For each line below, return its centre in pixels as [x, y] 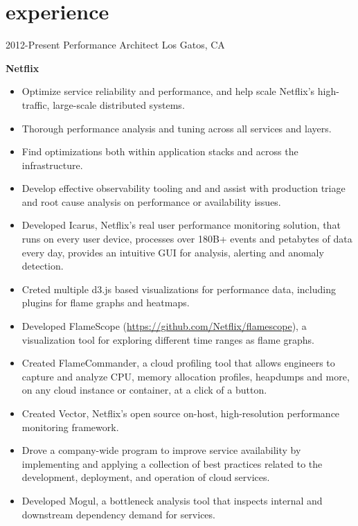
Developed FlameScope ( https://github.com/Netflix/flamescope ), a [164, 326]
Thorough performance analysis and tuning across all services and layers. [177, 128]
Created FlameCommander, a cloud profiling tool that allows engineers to [178, 363]
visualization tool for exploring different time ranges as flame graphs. [168, 339]
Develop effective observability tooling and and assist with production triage [184, 188]
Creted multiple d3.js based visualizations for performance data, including [179, 289]
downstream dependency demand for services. [118, 514]
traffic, [36, 104]
